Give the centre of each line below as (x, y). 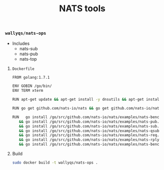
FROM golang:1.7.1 (31, 77)
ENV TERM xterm (28, 91)
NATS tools (82, 9)
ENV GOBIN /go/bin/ (32, 86)
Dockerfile (23, 69)
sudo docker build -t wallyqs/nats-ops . (55, 163)
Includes (21, 43)
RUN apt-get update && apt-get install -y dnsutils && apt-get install (87, 100)
